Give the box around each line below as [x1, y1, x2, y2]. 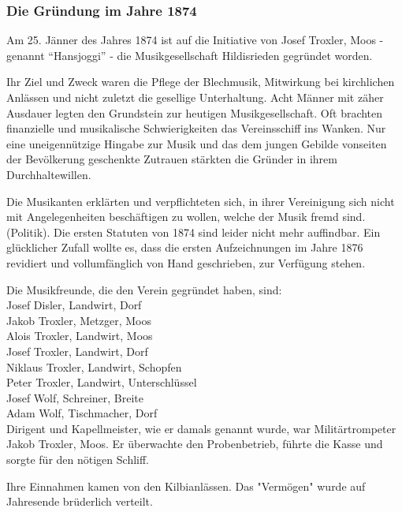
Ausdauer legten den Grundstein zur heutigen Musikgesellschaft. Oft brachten [6, 104, 383, 121]
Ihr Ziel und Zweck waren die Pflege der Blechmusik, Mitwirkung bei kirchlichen [6, 73, 395, 90]
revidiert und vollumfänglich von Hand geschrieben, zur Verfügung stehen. [6, 254, 366, 271]
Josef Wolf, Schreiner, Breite [6, 389, 144, 405]
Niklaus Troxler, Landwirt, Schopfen [6, 358, 182, 375]
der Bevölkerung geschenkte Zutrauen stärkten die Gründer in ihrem [6, 151, 337, 167]
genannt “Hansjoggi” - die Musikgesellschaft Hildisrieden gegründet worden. [6, 47, 373, 63]
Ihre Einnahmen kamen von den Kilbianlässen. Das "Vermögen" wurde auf [6, 477, 366, 494]
